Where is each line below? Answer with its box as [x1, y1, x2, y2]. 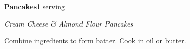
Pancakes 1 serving [4, 1, 65, 11]
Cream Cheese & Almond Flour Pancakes [4, 18, 133, 29]
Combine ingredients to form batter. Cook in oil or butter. [4, 35, 186, 46]
